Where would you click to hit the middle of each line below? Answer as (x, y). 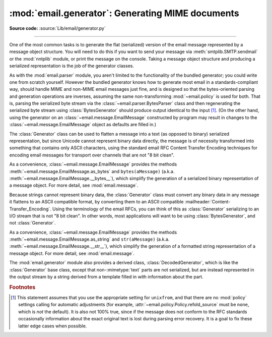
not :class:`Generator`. (32, 223)
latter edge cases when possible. (53, 326)
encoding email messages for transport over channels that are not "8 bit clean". (92, 155)
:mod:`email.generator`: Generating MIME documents (124, 13)
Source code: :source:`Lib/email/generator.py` (57, 28)
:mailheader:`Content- (208, 202)
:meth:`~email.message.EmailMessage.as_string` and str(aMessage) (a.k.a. (89, 239)
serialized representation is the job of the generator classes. (72, 66)
